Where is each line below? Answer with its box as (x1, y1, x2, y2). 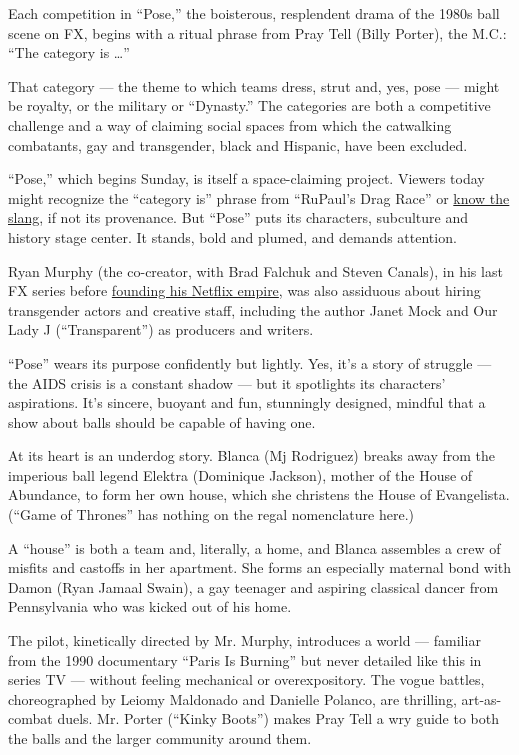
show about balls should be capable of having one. (8, 411, 316, 432)
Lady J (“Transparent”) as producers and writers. (8, 319, 314, 340)
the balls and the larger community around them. (8, 728, 312, 748)
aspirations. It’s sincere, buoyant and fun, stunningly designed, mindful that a (8, 392, 486, 413)
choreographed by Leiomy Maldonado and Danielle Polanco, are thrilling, (8, 688, 457, 709)
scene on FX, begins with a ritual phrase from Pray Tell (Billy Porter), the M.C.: (8, 22, 507, 43)
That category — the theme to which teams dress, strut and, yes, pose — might (8, 75, 500, 96)
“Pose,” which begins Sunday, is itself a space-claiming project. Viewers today (8, 168, 485, 189)
